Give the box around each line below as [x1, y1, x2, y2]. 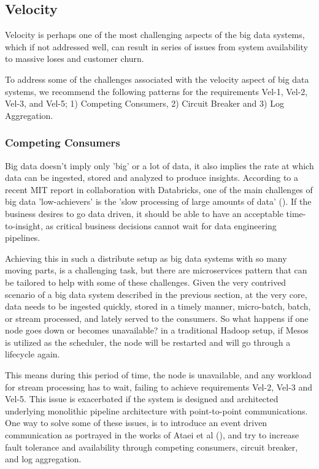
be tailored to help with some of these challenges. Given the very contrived [5, 275, 286, 288]
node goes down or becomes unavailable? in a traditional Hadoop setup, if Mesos [5, 324, 309, 337]
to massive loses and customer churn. [5, 52, 144, 65]
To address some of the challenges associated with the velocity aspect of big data [5, 72, 309, 85]
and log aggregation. [5, 452, 82, 465]
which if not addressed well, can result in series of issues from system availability [5, 40, 308, 53]
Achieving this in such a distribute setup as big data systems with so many [5, 251, 287, 264]
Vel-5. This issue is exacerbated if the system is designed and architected [5, 392, 279, 405]
